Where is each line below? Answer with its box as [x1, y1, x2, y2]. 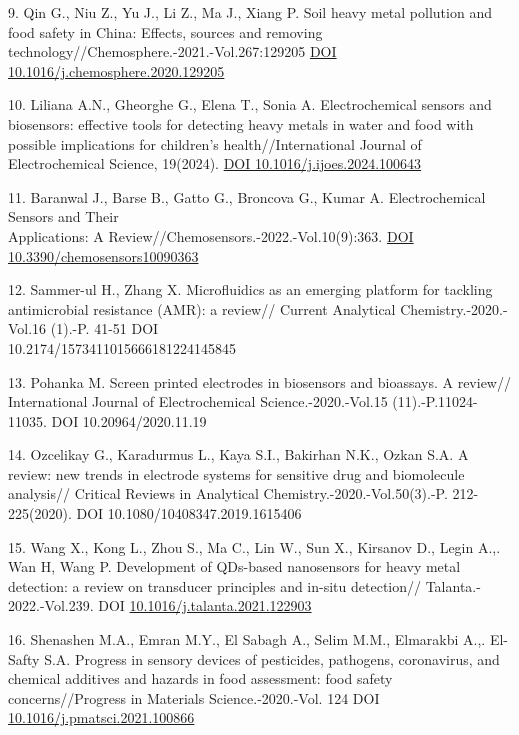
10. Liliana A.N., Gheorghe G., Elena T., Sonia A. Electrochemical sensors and [8, 94, 492, 115]
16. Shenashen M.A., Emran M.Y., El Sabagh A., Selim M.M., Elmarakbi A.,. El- [8, 629, 508, 650]
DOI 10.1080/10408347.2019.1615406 [76, 503, 302, 524]
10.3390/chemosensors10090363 [8, 245, 199, 266]
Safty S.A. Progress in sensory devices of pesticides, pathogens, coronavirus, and [8, 648, 500, 669]
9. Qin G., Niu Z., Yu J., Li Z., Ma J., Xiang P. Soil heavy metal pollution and [8, 2, 492, 22]
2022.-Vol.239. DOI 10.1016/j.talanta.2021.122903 [8, 595, 312, 616]
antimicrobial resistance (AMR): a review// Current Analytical [8, 298, 396, 319]
